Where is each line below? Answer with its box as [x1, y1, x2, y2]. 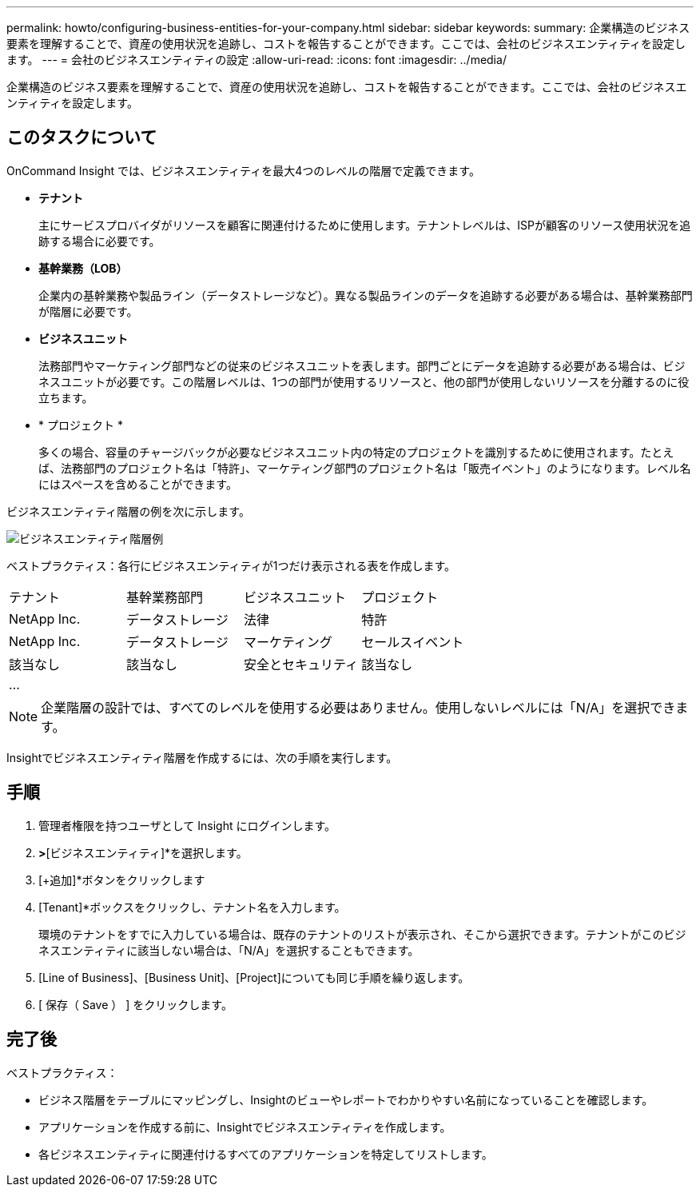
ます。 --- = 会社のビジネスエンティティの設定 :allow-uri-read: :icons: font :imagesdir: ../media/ [6, 53, 507, 66]
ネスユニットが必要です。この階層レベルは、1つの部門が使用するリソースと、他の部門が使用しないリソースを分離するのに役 [38, 374, 690, 389]
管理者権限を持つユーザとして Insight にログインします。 [38, 818, 336, 832]
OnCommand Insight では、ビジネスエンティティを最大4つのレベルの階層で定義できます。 [6, 163, 480, 178]
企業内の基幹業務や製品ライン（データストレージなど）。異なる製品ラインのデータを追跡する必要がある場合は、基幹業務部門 [38, 288, 693, 302]
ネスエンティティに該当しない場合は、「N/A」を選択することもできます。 [38, 943, 420, 957]
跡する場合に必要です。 [38, 233, 161, 248]
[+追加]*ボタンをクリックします [38, 872, 205, 887]
